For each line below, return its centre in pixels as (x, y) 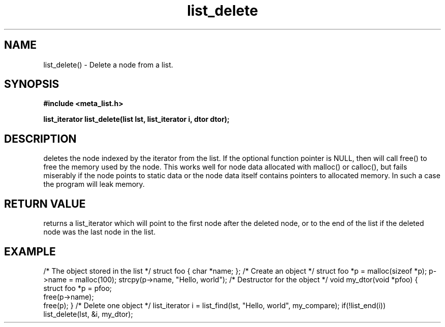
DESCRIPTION (40, 139)
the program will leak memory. (94, 184)
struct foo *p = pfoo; (78, 288)
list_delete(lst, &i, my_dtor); (88, 314)
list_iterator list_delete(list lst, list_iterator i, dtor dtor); (136, 119)
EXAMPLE (30, 251)
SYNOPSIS (32, 84)
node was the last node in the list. (100, 232)
